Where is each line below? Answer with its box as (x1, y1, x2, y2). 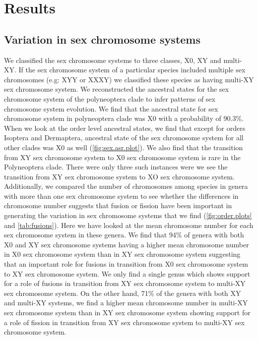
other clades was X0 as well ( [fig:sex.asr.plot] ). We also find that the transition (4, 142, 243, 152)
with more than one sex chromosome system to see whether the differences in (4, 190, 239, 201)
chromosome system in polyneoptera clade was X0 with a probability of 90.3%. (4, 113, 244, 123)
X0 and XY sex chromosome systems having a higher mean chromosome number (4, 239, 249, 249)
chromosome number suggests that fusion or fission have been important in (4, 200, 232, 211)
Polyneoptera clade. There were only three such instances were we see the (4, 162, 228, 172)
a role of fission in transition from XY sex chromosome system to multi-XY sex (4, 317, 245, 327)
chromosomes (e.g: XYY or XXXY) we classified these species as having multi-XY (4, 74, 254, 84)
